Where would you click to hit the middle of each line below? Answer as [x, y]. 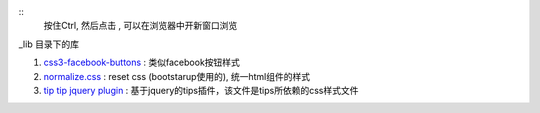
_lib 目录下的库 [49, 44]
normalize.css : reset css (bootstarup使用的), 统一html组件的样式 [176, 76]
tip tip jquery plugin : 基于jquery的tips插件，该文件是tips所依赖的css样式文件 [201, 90]
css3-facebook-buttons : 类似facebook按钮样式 [141, 62]
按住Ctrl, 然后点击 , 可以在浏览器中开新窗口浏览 [140, 26]
